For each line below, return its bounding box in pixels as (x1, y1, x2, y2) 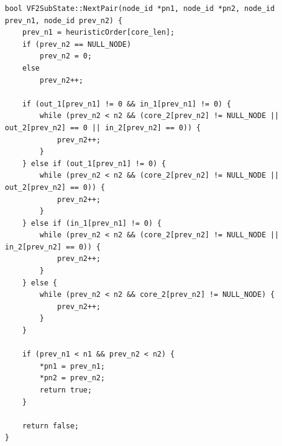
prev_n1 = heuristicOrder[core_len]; (22, 28, 175, 37)
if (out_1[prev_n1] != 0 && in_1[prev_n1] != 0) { (22, 99, 232, 108)
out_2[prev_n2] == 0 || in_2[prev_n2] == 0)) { (5, 123, 201, 132)
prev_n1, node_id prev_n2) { (5, 16, 123, 25)
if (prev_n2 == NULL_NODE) (22, 40, 131, 49)
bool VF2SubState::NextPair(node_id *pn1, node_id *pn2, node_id (5, 4, 275, 13)
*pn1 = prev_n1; (40, 361, 105, 371)
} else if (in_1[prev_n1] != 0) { (22, 218, 162, 228)
